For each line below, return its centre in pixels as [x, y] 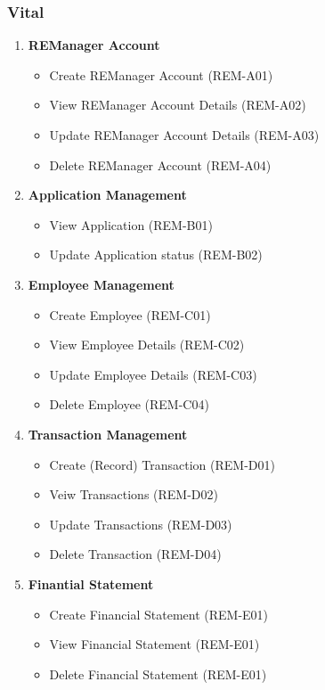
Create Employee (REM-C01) [130, 314]
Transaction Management [108, 434]
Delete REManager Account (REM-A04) [160, 164]
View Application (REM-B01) [131, 224]
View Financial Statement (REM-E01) [154, 644]
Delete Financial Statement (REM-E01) [158, 674]
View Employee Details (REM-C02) [147, 345]
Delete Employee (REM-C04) [129, 404]
